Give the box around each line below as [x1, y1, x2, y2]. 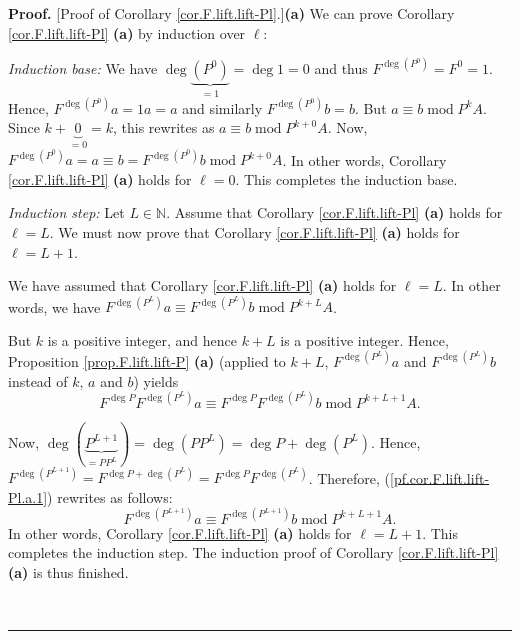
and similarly [182, 97, 263, 118]
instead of [8, 370, 68, 391]
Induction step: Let [8, 202, 125, 223]
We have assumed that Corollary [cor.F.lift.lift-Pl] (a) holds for [8, 275, 397, 296]
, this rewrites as [113, 117, 215, 138]
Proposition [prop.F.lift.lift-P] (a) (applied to [8, 350, 286, 371]
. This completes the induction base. [235, 168, 458, 189]
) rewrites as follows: [47, 486, 173, 507]
